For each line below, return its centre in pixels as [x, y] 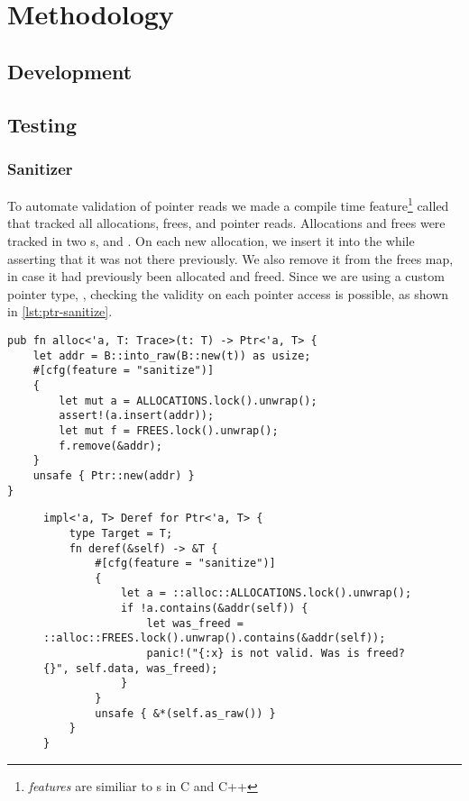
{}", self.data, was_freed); [131, 668]
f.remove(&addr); [110, 446]
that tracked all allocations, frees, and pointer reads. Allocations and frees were [226, 223]
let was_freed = [195, 623]
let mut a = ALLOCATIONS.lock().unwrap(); [188, 400]
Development [70, 71]
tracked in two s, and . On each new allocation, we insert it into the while [211, 241]
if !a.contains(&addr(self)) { [214, 609]
